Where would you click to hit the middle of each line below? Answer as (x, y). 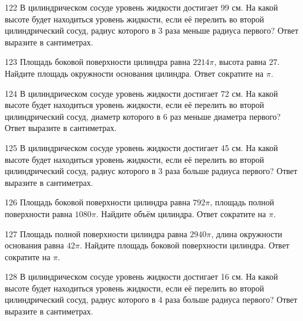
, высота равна (240, 62)
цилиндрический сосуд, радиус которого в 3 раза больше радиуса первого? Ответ (151, 171)
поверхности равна (39, 213)
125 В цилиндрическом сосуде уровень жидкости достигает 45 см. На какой (141, 147)
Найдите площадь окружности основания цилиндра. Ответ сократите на (134, 73)
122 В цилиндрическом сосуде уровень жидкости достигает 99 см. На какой (141, 7)
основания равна (35, 245)
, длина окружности (247, 233)
